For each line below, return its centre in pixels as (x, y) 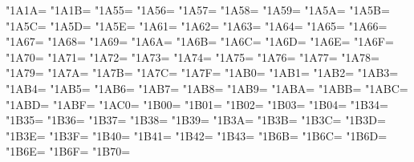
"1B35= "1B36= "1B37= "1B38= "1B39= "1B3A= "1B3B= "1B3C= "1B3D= (196, 120)
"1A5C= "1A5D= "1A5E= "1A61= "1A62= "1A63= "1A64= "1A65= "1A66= (197, 25)
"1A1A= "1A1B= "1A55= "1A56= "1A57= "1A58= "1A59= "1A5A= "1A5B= (198, 10)
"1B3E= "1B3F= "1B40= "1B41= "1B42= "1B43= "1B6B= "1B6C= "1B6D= (197, 135)
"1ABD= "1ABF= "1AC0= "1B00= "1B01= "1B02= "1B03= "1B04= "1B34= (197, 104)
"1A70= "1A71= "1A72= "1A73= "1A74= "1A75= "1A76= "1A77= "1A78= (193, 57)
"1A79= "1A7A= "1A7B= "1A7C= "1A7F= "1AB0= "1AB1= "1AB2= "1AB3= (202, 73)
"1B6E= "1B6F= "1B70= (68, 151)
